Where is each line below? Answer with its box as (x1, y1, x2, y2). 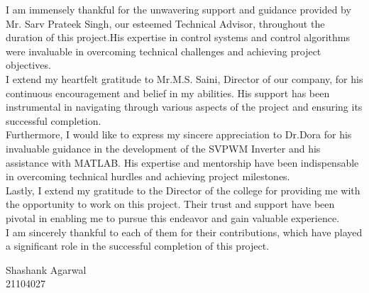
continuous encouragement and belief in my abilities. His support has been (6, 85, 330, 100)
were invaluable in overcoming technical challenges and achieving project (6, 43, 321, 58)
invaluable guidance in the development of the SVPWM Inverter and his (6, 140, 321, 155)
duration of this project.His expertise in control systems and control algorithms (6, 30, 350, 45)
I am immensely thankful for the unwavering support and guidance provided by (6, 2, 351, 16)
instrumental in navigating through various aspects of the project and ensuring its (6, 99, 363, 114)
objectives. (6, 57, 51, 72)
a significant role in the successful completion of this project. (6, 238, 270, 253)
